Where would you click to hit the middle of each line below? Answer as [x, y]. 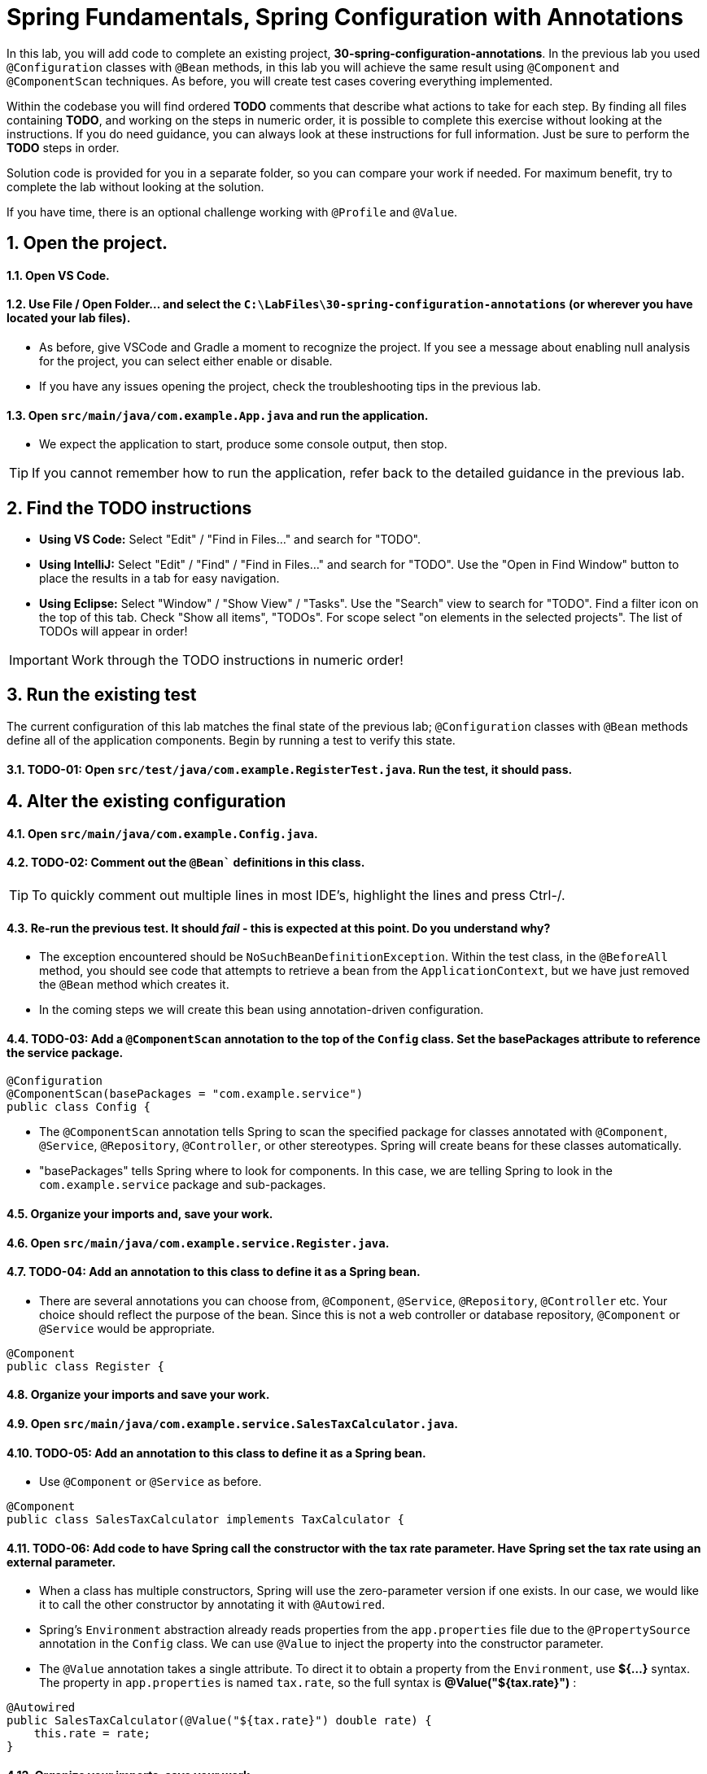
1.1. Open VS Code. [58, 275]
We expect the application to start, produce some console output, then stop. [243, 444]
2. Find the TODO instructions [129, 508]
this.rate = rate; [92, 1734]
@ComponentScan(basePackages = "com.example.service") [185, 1094]
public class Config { [79, 1107]
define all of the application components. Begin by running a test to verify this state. [231, 740]
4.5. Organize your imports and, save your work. [140, 1214]
